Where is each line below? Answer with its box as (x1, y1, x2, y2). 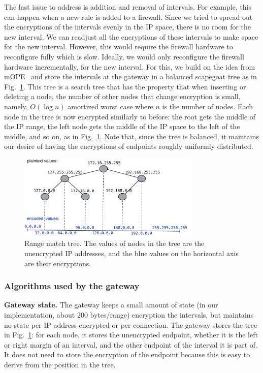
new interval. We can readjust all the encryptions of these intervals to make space (4, 31, 258, 42)
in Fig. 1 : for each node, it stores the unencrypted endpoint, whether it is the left (4, 329, 258, 340)
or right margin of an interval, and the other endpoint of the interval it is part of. (4, 339, 257, 350)
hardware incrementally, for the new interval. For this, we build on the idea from (4, 61, 255, 72)
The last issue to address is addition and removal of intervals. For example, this (4, 2, 252, 12)
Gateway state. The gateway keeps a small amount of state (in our (4, 299, 218, 310)
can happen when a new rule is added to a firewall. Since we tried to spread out (4, 11, 253, 22)
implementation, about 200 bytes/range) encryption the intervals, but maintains (4, 309, 254, 320)
